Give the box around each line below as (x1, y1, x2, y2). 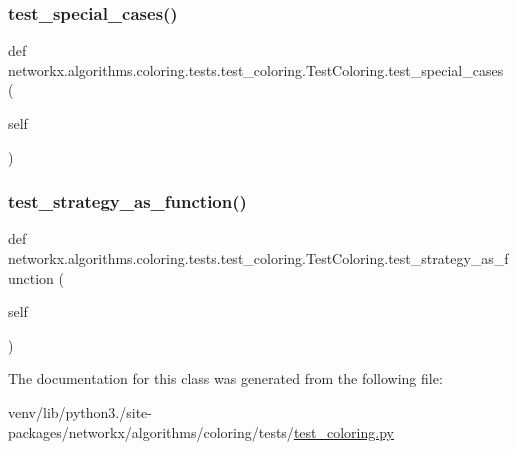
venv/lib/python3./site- (8, 401, 152, 422)
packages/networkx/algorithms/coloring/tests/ (8, 421, 294, 442)
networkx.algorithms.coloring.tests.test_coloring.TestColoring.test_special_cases (8, 59, 504, 80)
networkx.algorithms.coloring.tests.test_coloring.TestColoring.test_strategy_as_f (8, 248, 509, 268)
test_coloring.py (293, 421, 394, 442)
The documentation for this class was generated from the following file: (8, 368, 443, 389)
